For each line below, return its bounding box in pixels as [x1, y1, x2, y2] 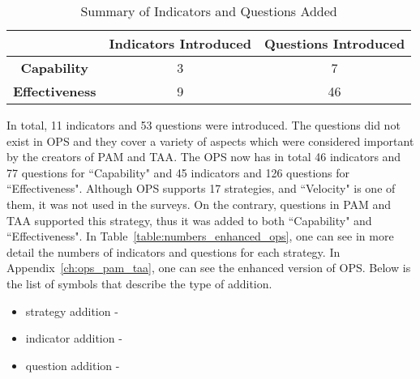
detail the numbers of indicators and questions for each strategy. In [6, 243, 341, 260]
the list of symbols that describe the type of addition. [6, 275, 272, 292]
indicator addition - [25, 330, 122, 347]
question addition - [25, 356, 120, 373]
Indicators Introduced [109, 34, 251, 53]
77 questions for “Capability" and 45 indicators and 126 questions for [6, 164, 350, 181]
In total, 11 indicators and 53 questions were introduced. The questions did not [6, 117, 401, 133]
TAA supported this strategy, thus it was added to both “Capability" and [6, 211, 372, 228]
